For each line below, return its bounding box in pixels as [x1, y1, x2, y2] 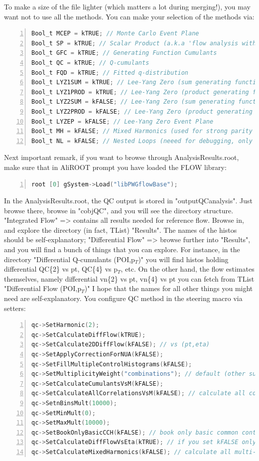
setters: [4, 303, 26, 313]
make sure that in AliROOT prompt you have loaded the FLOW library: [4, 161, 227, 172]
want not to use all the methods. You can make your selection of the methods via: [4, 11, 255, 21]
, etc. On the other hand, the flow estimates [121, 264, 255, 274]
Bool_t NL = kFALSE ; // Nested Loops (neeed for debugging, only [31, 137, 253, 145]
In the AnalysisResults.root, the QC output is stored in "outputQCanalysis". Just [4, 195, 253, 206]
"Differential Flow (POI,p [4, 283, 82, 294]
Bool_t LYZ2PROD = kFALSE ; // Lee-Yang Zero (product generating [31, 108, 253, 115]
